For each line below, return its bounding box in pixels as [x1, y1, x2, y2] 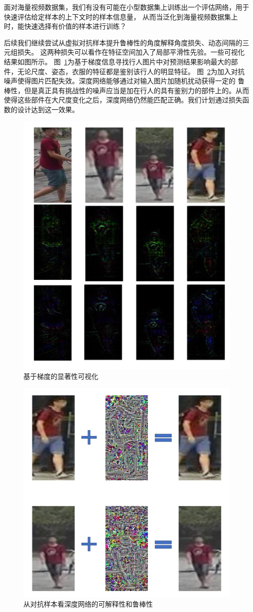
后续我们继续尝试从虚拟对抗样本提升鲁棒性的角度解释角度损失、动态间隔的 [4, 37, 242, 47]
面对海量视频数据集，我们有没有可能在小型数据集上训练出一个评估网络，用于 [4, 2, 249, 12]
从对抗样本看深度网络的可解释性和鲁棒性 [23, 598, 153, 609]
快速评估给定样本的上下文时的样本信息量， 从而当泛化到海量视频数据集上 [4, 11, 238, 21]
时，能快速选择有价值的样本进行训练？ [4, 21, 126, 31]
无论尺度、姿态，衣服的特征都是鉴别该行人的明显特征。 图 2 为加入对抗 [17, 66, 245, 76]
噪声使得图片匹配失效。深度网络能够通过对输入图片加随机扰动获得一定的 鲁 [4, 76, 245, 86]
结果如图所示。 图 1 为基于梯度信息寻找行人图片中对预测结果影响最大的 [4, 56, 231, 66]
